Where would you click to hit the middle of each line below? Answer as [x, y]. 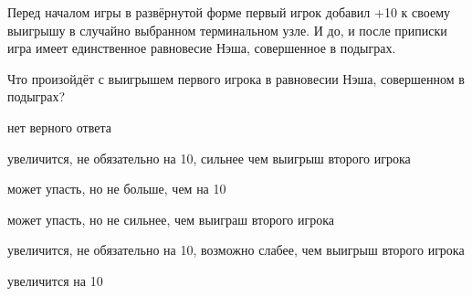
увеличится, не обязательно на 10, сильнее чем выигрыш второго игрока [209, 158]
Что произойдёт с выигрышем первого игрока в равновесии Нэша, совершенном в [236, 78]
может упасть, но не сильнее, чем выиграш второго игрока [171, 219]
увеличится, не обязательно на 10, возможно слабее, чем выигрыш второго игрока [236, 250]
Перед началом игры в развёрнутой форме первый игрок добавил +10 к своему [229, 12]
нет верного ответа [59, 127]
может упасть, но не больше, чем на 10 [117, 189]
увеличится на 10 [55, 280]
